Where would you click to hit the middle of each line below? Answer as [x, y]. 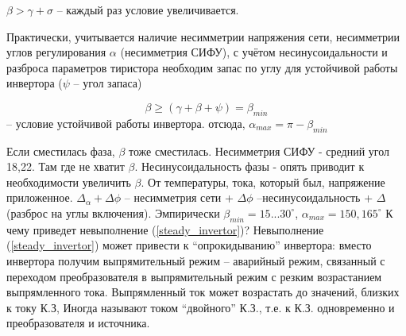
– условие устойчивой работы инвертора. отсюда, [126, 123]
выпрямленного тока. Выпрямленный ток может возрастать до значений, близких [203, 292]
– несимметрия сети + [179, 197]
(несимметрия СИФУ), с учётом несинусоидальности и [254, 52]
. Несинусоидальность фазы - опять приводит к [249, 166]
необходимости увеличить [69, 182]
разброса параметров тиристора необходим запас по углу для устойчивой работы [202, 67]
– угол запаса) [108, 83]
